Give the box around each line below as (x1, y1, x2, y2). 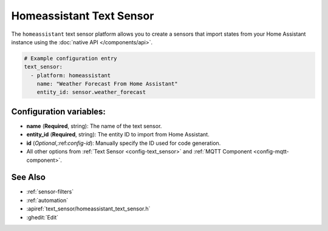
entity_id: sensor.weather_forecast (36, 89, 146, 96)
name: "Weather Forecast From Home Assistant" (36, 81, 179, 87)
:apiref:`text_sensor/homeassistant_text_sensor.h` (26, 205, 151, 212)
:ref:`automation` (26, 196, 69, 204)
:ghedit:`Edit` (26, 213, 59, 221)
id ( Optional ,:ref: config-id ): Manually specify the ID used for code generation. (26, 139, 221, 147)
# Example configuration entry (24, 55, 118, 62)
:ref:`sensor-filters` (26, 188, 74, 195)
